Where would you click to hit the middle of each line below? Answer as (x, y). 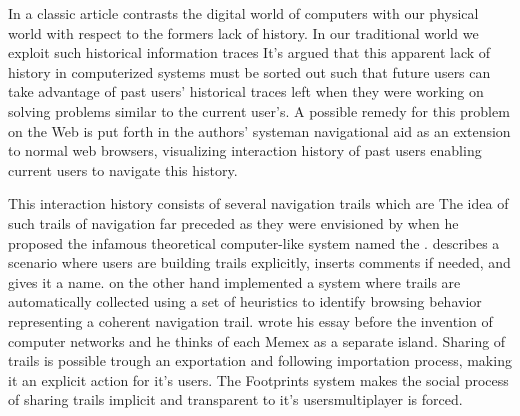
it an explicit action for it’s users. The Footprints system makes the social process (258, 379)
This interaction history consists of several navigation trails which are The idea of (258, 203)
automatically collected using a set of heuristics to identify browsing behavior (245, 301)
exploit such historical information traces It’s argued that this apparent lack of (249, 52)
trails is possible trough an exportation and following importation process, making (260, 360)
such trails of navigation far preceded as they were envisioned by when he (233, 222)
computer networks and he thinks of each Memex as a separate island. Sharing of (257, 340)
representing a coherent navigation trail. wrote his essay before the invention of (250, 320)
